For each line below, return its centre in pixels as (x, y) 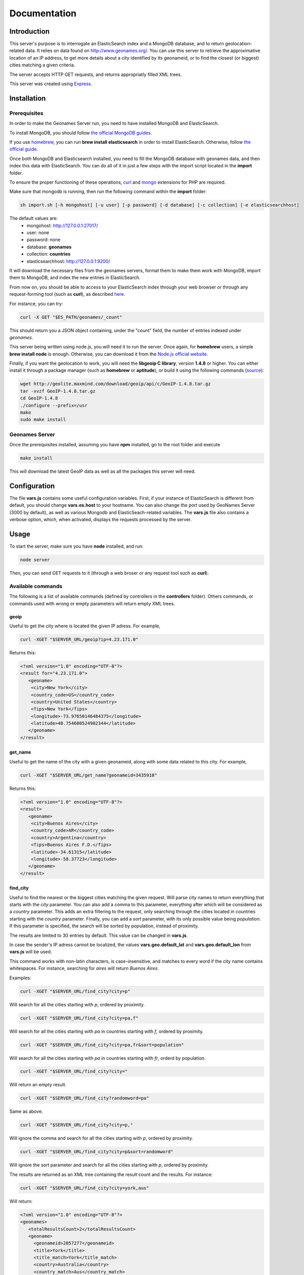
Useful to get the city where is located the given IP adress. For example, (85, 626)
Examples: (20, 978)
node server (35, 560)
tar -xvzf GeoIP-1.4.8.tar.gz (58, 391)
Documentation (43, 13)
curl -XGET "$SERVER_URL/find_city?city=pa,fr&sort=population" (102, 1045)
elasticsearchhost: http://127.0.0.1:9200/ (68, 261)
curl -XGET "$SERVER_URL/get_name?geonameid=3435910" (89, 775)
